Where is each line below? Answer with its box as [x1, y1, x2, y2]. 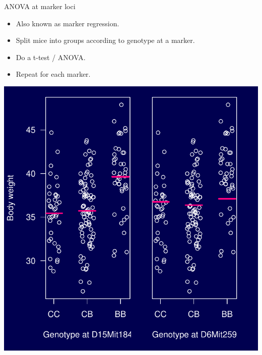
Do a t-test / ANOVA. [16, 52, 86, 62]
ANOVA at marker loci [4, 1, 76, 11]
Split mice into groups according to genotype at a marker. [16, 35, 195, 45]
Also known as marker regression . [16, 18, 119, 28]
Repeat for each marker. [16, 69, 91, 79]
